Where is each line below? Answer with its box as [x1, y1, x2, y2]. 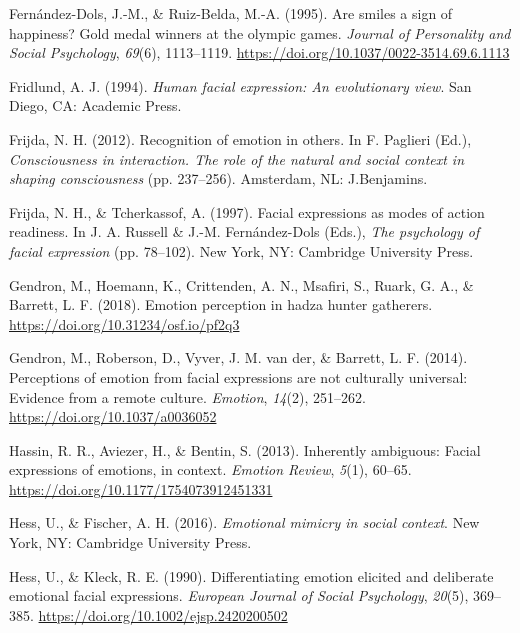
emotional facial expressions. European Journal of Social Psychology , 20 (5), [9, 585, 469, 606]
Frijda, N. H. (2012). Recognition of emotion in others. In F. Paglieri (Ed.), [9, 128, 472, 149]
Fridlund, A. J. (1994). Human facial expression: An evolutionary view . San [9, 75, 472, 96]
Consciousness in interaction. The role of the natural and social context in [9, 148, 465, 169]
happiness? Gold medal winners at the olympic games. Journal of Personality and [9, 22, 511, 43]
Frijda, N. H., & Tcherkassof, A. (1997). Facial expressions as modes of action [9, 201, 485, 222]
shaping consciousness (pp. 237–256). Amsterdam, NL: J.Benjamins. [9, 168, 428, 189]
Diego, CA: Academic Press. [9, 95, 182, 116]
